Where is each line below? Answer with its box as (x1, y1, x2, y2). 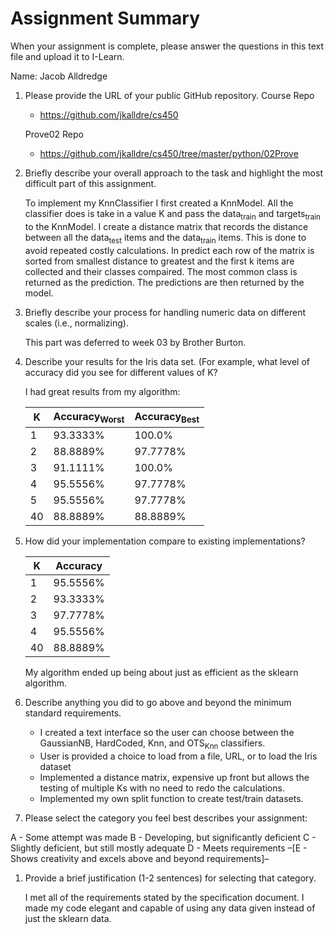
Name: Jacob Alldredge (10, 70, 108, 82)
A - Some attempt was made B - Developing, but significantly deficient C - (10, 831, 317, 843)
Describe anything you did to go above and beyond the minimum (24, 696, 292, 708)
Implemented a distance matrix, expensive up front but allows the (39, 771, 310, 783)
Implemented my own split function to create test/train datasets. (39, 792, 304, 804)
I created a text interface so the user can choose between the (39, 726, 295, 738)
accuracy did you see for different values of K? (24, 366, 218, 378)
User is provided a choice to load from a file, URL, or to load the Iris (39, 750, 318, 762)
